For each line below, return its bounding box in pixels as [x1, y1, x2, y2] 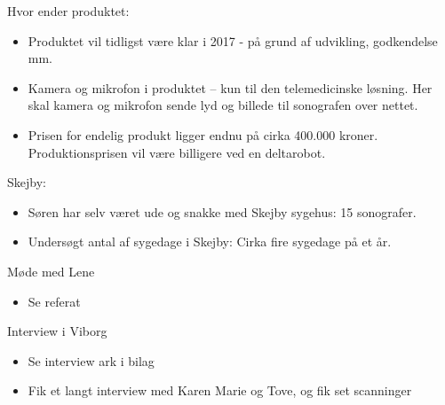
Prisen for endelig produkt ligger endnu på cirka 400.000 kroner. [28, 125, 378, 144]
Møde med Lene [7, 261, 95, 280]
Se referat [28, 292, 81, 310]
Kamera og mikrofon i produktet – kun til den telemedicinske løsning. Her [28, 78, 433, 97]
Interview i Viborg [7, 322, 107, 340]
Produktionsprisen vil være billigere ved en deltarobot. [28, 143, 326, 161]
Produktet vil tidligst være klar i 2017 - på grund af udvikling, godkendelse [28, 31, 438, 50]
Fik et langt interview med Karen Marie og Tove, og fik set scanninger [28, 381, 412, 400]
